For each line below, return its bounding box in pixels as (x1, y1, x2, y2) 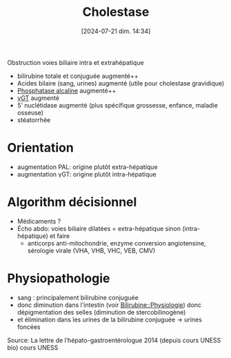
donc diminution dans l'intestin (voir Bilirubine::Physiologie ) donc (17, 301, 202, 309)
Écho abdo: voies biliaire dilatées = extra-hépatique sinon (17, 224, 181, 232)
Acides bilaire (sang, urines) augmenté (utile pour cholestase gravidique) (17, 79, 225, 87)
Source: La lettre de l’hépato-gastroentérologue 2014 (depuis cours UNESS (7, 336, 221, 344)
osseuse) (17, 108, 43, 117)
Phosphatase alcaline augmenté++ (17, 86, 117, 95)
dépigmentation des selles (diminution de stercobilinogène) (17, 308, 186, 316)
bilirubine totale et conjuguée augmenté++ (17, 72, 139, 80)
